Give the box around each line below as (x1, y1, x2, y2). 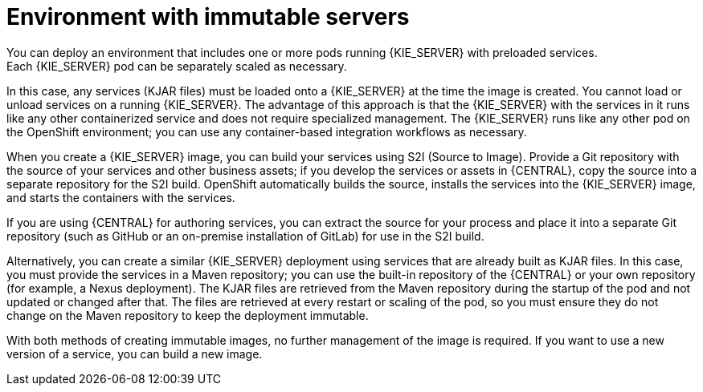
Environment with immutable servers (6, 3, 410, 30)
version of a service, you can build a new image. (6, 346, 263, 361)
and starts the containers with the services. (6, 190, 235, 204)
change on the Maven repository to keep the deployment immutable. (6, 308, 369, 322)
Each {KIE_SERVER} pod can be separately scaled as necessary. (6, 59, 347, 73)
